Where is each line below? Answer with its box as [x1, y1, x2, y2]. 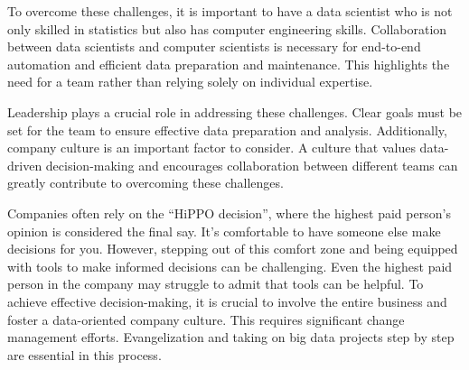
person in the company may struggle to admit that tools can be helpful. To [7, 274, 424, 293]
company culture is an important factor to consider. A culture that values [7, 138, 416, 157]
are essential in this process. [7, 345, 162, 364]
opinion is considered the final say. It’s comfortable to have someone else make [7, 221, 441, 240]
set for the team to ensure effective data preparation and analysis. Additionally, [7, 120, 447, 139]
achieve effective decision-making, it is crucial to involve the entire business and [7, 291, 447, 310]
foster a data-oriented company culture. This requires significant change [7, 310, 405, 328]
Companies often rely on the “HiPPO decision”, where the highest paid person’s [7, 203, 451, 222]
